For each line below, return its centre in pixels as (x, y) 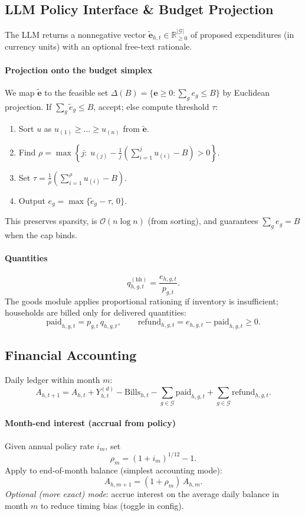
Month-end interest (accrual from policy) (90, 423)
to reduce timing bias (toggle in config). (112, 505)
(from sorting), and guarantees (203, 221)
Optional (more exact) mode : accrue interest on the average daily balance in (142, 494)
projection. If (28, 106)
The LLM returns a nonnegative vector (75, 35)
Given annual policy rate (50, 445)
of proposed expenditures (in (242, 35)
